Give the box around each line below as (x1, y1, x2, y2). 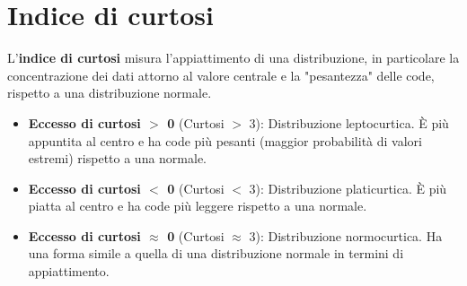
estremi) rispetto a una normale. (28, 149, 207, 168)
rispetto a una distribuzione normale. (7, 83, 212, 102)
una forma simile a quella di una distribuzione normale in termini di (28, 244, 404, 263)
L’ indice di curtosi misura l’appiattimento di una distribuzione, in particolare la (7, 48, 460, 67)
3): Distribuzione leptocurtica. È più (249, 113, 449, 132)
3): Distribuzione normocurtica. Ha (249, 226, 443, 245)
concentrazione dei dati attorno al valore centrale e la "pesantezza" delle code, (7, 65, 435, 84)
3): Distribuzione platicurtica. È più (249, 178, 447, 197)
